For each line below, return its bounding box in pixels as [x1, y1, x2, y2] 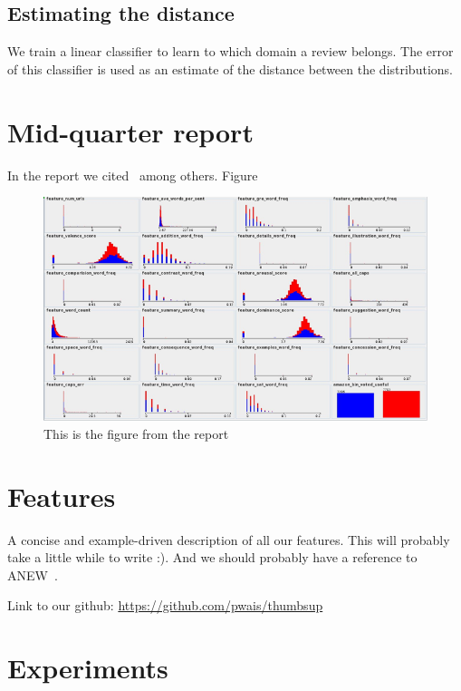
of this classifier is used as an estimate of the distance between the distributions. [7, 59, 453, 78]
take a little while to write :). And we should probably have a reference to [7, 548, 418, 567]
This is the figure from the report [43, 423, 229, 443]
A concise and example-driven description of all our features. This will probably [7, 530, 450, 549]
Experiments [7, 649, 168, 686]
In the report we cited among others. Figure [7, 165, 258, 184]
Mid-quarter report [7, 112, 254, 150]
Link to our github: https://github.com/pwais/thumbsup [7, 596, 323, 615]
